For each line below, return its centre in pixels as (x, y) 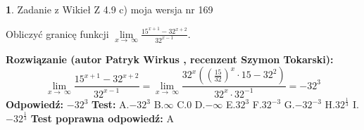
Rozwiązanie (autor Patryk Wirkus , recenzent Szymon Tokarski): (170, 59)
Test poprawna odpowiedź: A (102, 118)
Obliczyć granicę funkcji (57, 33)
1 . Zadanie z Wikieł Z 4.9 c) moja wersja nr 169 (109, 9)
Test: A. (111, 104)
